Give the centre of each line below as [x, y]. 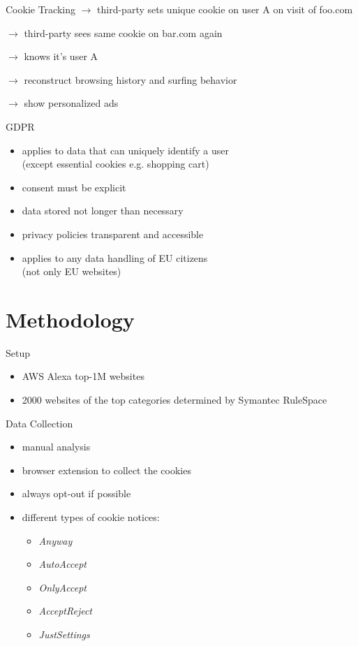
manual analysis [56, 447]
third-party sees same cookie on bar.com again [123, 32]
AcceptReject [66, 611]
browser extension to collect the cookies [106, 470]
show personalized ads [71, 103]
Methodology [70, 319]
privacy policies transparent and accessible [113, 234]
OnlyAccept [62, 587]
